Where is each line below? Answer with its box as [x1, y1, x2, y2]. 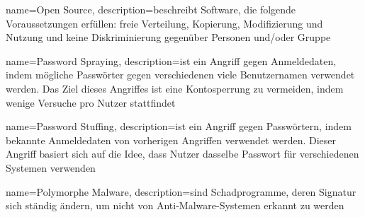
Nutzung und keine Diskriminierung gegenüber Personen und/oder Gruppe [6, 30, 331, 45]
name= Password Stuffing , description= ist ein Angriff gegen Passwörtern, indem [6, 119, 352, 134]
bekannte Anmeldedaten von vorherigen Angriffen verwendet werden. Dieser [6, 132, 337, 147]
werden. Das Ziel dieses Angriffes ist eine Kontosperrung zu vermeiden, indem [6, 81, 344, 95]
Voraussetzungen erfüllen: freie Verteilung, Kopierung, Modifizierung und [6, 16, 323, 30]
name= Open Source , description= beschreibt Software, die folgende [6, 2, 296, 16]
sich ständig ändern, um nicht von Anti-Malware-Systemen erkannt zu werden [6, 198, 344, 213]
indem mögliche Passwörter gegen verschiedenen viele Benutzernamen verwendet [6, 67, 355, 82]
